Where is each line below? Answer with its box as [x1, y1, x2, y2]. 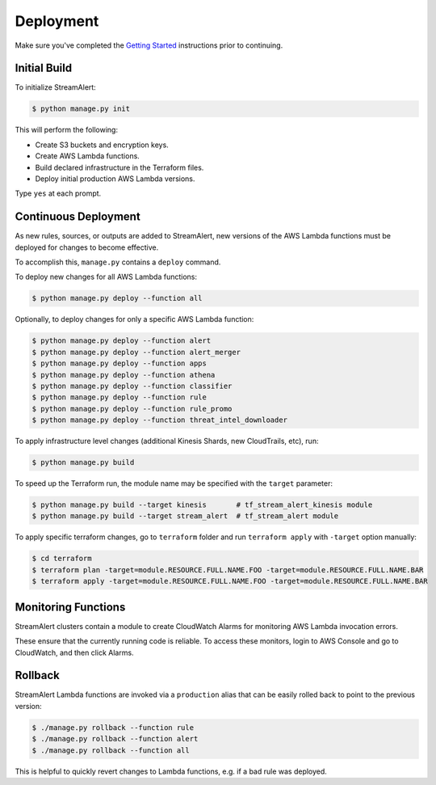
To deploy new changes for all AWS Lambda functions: [15, 272, 198, 282]
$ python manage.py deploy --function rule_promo [31, 404, 233, 413]
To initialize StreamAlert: [15, 82, 96, 92]
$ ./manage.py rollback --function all [31, 745, 190, 755]
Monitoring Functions [15, 600, 126, 614]
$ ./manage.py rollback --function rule [31, 723, 194, 732]
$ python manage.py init [31, 104, 131, 113]
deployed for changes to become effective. [15, 243, 159, 252]
